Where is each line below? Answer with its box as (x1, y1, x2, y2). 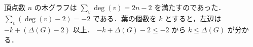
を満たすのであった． (154, 2, 226, 13)
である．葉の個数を (92, 13, 157, 24)
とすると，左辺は (165, 13, 222, 24)
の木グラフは (34, 2, 77, 13)
